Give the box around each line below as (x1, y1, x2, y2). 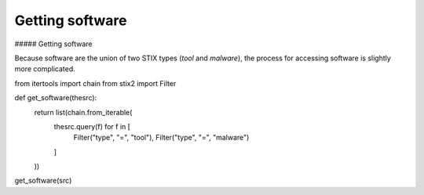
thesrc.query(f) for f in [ (53, 121, 131, 131)
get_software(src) (14, 176, 72, 186)
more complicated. (14, 64, 76, 74)
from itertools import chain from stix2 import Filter (14, 78, 177, 88)
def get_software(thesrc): (14, 93, 97, 103)
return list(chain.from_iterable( (34, 107, 133, 117)
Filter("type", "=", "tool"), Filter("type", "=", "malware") (73, 133, 250, 143)
